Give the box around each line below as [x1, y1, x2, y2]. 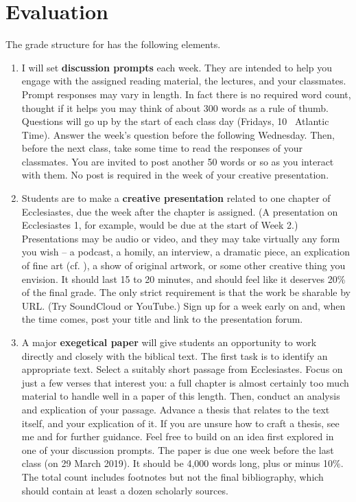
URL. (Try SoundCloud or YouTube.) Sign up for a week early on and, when [21, 298, 346, 312]
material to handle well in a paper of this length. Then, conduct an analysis [21, 389, 340, 403]
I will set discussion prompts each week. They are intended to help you [21, 60, 333, 74]
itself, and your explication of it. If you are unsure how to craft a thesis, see [21, 415, 340, 430]
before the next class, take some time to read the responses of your [21, 141, 303, 155]
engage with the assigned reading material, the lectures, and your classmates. [21, 73, 346, 88]
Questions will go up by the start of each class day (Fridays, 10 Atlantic [21, 114, 329, 128]
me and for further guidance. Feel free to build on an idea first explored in [21, 429, 334, 444]
